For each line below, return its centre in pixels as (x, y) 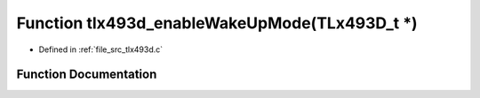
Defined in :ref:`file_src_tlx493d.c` (101, 49)
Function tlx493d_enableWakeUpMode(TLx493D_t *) (217, 23)
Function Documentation (87, 75)
